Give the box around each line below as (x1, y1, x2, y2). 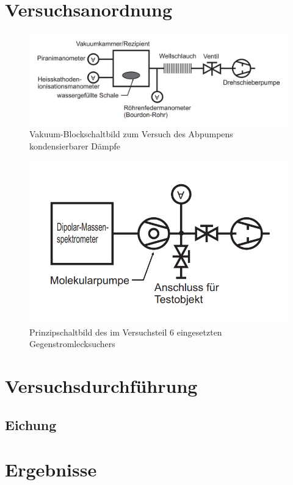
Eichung (5, 415, 57, 434)
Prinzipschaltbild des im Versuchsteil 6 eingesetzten (29, 325, 222, 338)
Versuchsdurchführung (5, 373, 198, 398)
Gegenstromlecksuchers (29, 337, 115, 350)
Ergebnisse (5, 457, 97, 482)
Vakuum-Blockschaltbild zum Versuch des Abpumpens (29, 128, 233, 140)
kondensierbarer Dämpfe (29, 139, 120, 152)
